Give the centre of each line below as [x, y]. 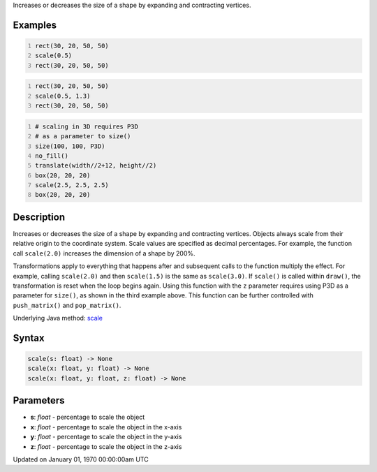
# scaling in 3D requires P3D [87, 126]
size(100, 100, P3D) [70, 146]
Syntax [29, 338]
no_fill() [52, 156]
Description [39, 217]
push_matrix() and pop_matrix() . [67, 305]
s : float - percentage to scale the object [88, 417]
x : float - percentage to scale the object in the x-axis [106, 427]
